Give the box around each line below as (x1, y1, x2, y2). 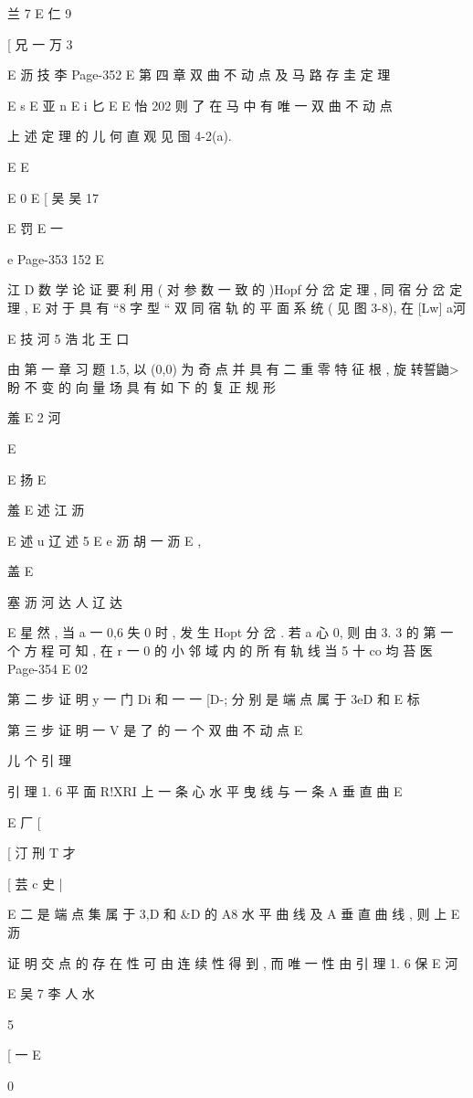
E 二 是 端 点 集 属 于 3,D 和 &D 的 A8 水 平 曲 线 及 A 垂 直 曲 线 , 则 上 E (7, 904, 460, 923)
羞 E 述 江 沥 (7, 500, 85, 519)
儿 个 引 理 (7, 751, 71, 770)
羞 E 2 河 (7, 408, 61, 427)
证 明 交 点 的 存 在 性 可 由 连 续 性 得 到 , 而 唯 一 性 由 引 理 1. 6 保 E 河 (7, 953, 458, 972)
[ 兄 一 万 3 (7, 34, 73, 53)
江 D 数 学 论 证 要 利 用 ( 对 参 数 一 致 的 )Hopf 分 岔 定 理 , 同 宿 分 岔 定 (7, 280, 463, 299)
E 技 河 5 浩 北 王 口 (7, 328, 130, 347)
